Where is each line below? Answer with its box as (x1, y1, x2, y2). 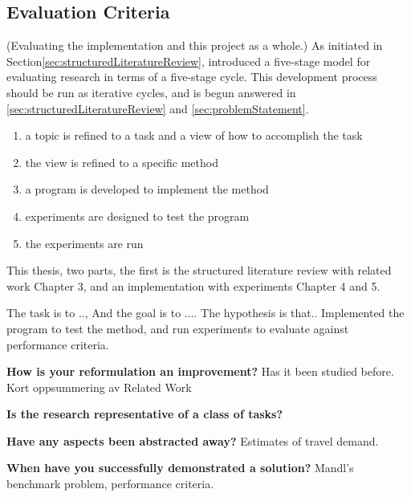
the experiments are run (25, 234, 144, 251)
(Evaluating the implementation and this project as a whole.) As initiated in (6, 37, 383, 54)
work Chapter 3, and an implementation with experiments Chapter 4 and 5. (6, 277, 380, 294)
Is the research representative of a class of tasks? (6, 405, 283, 422)
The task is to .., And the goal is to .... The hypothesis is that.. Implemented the (6, 304, 405, 321)
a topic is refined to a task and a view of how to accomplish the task (25, 127, 363, 144)
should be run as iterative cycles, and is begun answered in (6, 84, 296, 100)
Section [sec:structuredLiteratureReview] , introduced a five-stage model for (6, 52, 371, 69)
